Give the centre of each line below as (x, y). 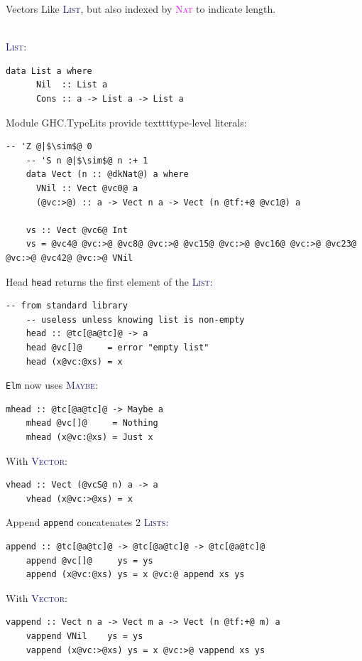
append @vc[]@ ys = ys (89, 560)
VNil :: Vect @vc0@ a (87, 188)
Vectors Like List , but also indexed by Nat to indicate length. (141, 9)
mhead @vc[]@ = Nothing (92, 423)
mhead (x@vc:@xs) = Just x (89, 437)
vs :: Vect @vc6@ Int (77, 230)
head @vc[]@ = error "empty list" (117, 347)
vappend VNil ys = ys (84, 636)
